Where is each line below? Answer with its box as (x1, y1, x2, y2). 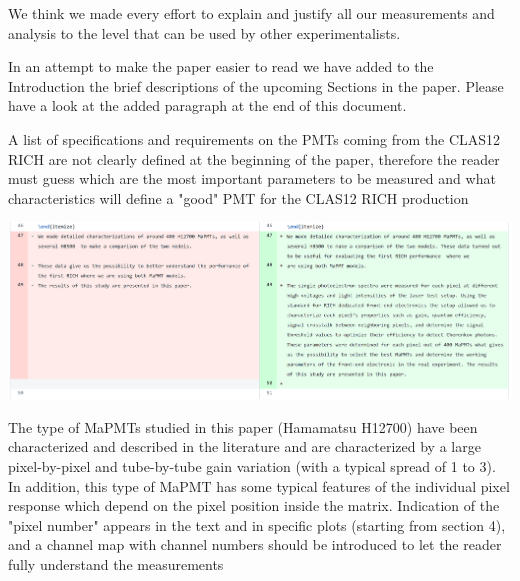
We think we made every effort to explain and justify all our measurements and (8, 3, 495, 23)
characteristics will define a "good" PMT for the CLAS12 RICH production (8, 187, 469, 208)
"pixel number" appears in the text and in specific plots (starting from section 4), (8, 514, 506, 535)
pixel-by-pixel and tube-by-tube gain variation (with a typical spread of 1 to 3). (8, 455, 496, 476)
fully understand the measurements (8, 553, 224, 574)
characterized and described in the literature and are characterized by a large (8, 436, 481, 457)
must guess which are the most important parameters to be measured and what (8, 168, 496, 189)
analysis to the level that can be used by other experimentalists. (8, 22, 401, 43)
